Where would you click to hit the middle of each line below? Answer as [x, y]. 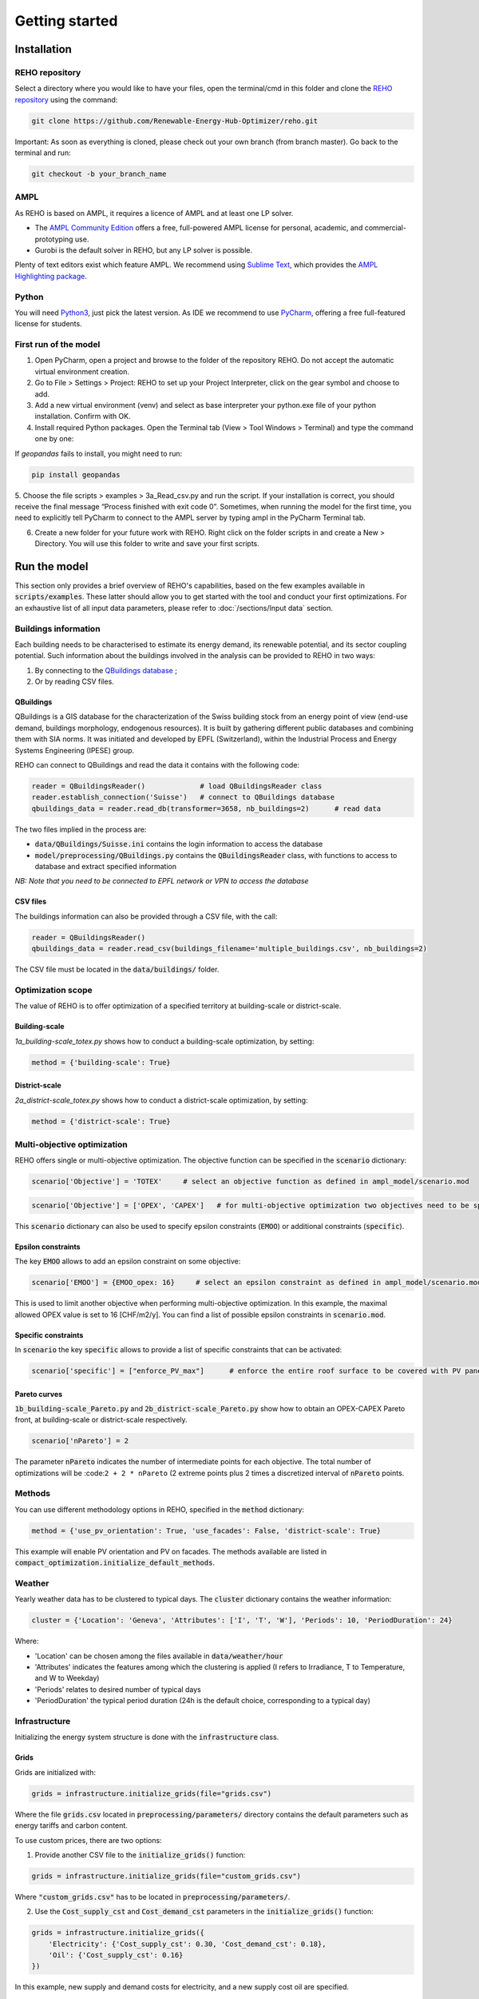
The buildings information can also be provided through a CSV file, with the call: [146, 916]
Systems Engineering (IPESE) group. [75, 750]
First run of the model [57, 345]
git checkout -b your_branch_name [99, 174]
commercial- [386, 228]
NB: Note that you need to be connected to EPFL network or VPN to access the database [162, 881]
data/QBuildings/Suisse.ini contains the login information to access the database [179, 844]
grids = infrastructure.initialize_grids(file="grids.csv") [152, 1794]
